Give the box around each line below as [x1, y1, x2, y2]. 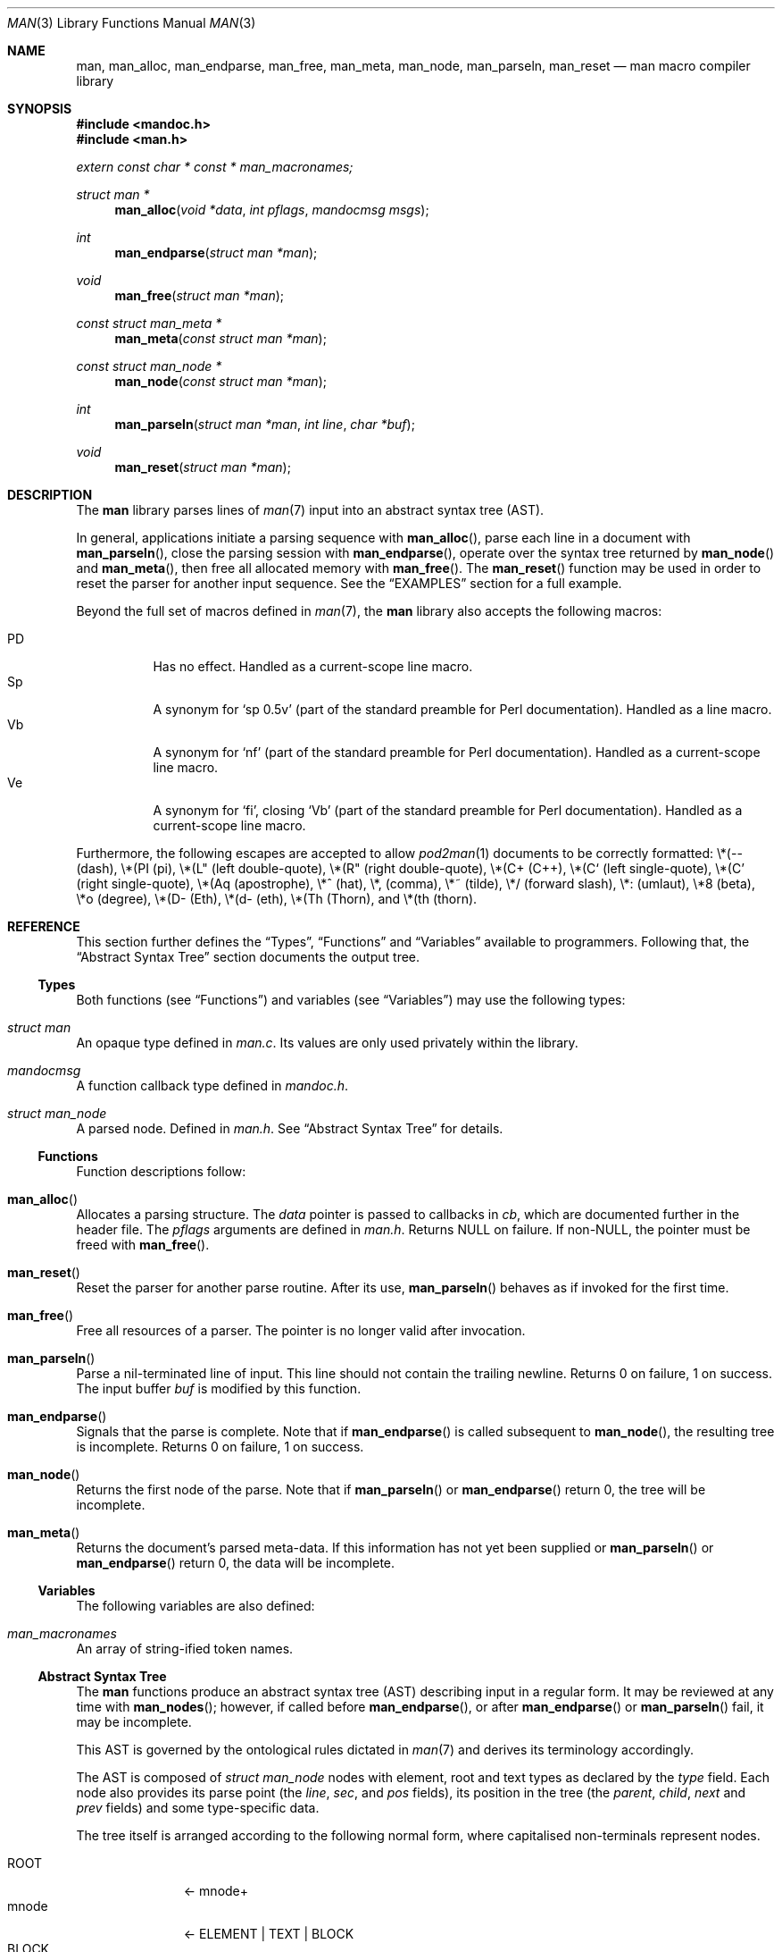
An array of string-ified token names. [76, 1641, 294, 1656]
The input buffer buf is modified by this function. [76, 1381, 362, 1396]
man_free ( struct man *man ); [114, 288, 285, 303]
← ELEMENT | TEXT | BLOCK [183, 1926, 354, 1941]
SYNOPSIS [7, 101, 72, 116]
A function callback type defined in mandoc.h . [76, 1078, 348, 1093]
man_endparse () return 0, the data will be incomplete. [76, 1555, 395, 1570]
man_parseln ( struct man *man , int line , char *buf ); [114, 416, 415, 432]
